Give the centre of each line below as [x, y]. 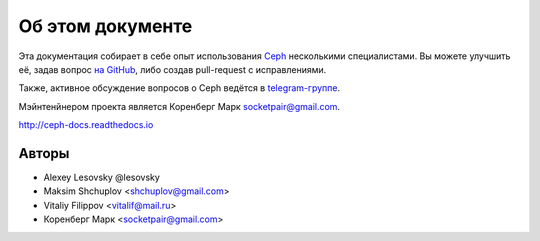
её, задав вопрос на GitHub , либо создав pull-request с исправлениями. [172, 69]
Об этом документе [105, 26]
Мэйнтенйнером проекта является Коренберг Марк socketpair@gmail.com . [179, 106]
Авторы [44, 153]
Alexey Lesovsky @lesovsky [101, 177]
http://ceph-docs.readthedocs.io [86, 125]
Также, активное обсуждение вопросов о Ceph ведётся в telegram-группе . [179, 88]
